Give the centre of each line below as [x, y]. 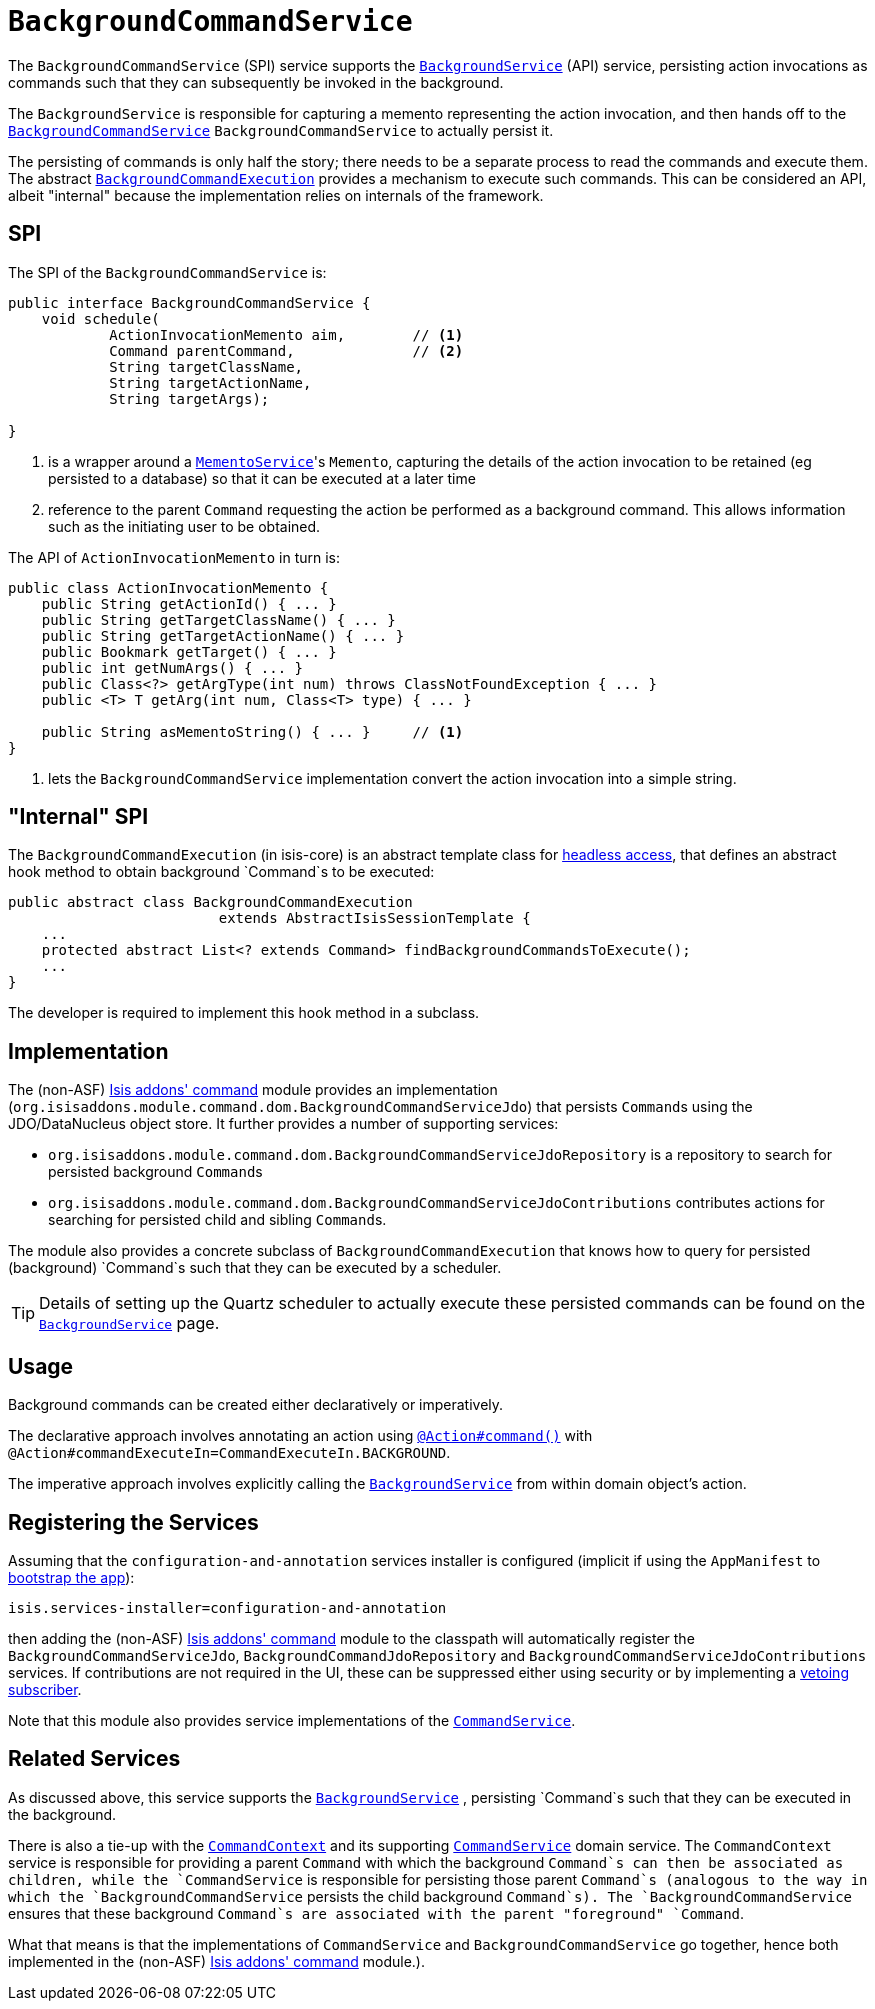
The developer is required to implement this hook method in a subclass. [244, 1013]
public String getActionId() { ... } [189, 603]
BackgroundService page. [129, 1323]
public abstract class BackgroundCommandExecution [210, 902]
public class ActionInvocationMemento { [168, 587]
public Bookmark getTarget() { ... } [189, 651]
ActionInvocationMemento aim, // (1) [286, 334]
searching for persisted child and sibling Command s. [217, 1220]
